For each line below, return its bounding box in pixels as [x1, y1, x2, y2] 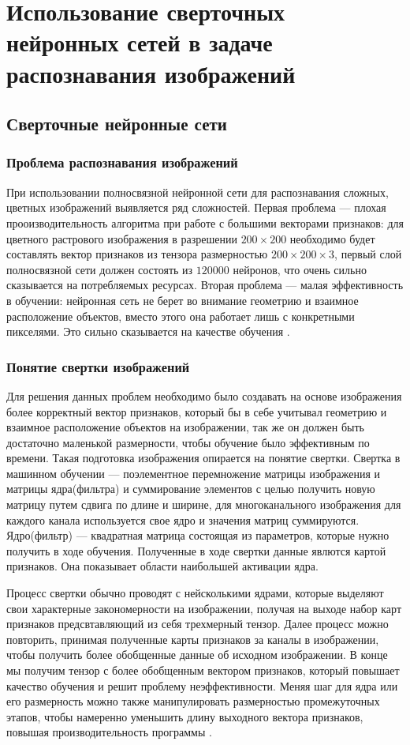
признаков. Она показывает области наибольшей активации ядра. [6, 558, 319, 574]
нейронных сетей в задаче [6, 26, 273, 58]
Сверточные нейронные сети [6, 111, 227, 136]
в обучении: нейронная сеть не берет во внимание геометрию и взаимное [6, 292, 359, 308]
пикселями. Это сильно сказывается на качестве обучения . [6, 323, 290, 340]
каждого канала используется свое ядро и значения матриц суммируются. [6, 511, 360, 528]
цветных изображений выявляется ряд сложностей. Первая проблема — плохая [6, 199, 386, 216]
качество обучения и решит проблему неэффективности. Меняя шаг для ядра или [6, 677, 398, 694]
